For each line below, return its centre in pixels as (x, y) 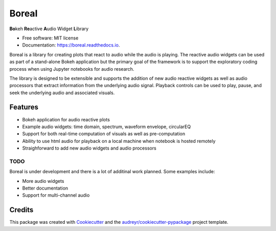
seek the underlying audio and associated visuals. (62, 93)
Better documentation (45, 188)
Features (24, 107)
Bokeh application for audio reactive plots (66, 119)
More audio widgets (43, 181)
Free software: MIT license (50, 38)
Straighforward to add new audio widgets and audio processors (89, 148)
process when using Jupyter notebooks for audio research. (72, 69)
